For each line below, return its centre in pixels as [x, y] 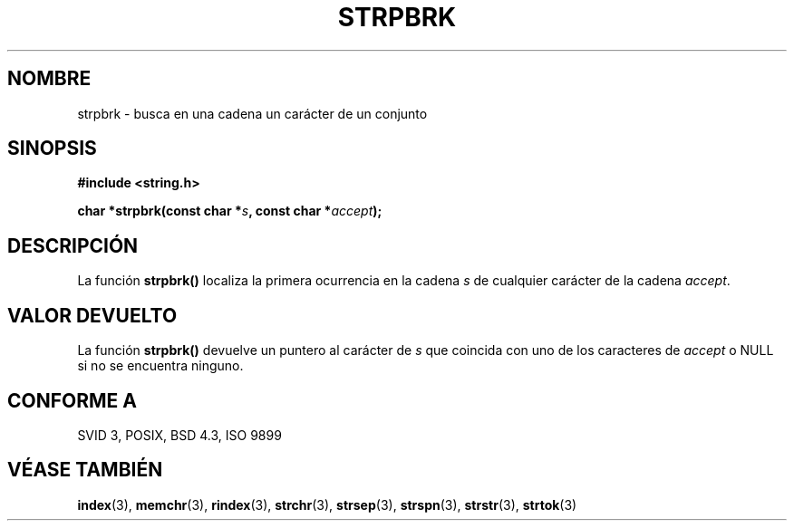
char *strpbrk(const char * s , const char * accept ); [230, 211]
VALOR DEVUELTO [92, 315]
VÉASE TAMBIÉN [85, 470]
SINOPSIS [52, 149]
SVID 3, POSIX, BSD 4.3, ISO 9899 [179, 435]
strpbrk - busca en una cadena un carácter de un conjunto [252, 113]
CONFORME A [72, 400]
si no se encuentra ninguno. [160, 366]
